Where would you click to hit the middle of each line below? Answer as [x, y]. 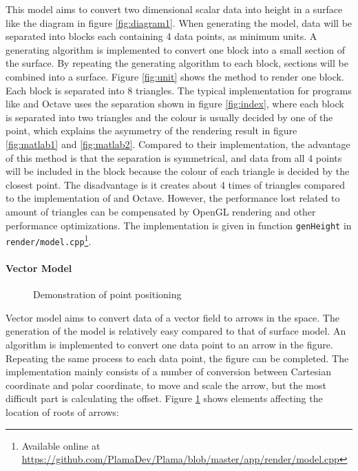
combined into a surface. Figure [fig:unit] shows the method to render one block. [175, 76]
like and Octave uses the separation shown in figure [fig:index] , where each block [175, 104]
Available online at [61, 445]
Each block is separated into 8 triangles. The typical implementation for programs [179, 90]
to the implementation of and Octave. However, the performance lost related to [173, 198]
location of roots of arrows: [62, 412]
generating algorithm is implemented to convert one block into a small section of [176, 49]
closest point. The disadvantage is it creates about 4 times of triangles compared [175, 184]
